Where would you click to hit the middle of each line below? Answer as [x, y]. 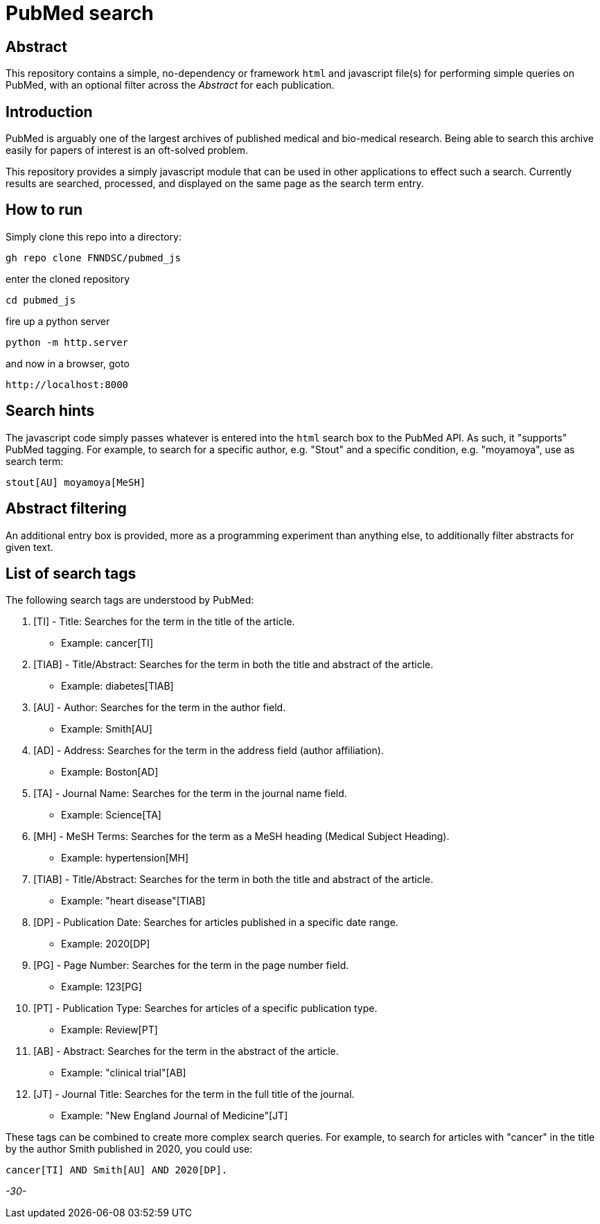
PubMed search [80, 13]
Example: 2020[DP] [106, 944]
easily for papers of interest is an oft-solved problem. [127, 150]
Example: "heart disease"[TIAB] [133, 901]
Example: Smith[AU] [107, 729]
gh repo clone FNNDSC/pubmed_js [93, 257]
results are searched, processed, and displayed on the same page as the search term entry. [215, 184]
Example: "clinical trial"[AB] [124, 1073]
